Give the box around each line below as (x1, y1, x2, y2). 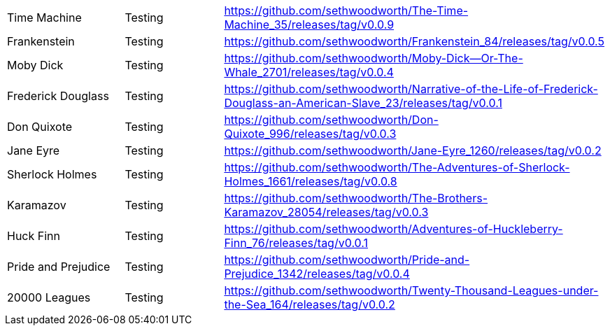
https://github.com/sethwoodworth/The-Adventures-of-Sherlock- (224, 160, 570, 174)
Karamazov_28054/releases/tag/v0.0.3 (224, 205, 429, 219)
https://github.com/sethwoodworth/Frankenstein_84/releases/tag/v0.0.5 (224, 34, 604, 48)
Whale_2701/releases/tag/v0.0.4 (224, 65, 394, 79)
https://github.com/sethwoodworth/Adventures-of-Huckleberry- (224, 222, 563, 236)
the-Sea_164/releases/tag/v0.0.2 (224, 297, 395, 311)
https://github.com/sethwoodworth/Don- (224, 113, 439, 127)
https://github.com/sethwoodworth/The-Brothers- (224, 191, 488, 205)
